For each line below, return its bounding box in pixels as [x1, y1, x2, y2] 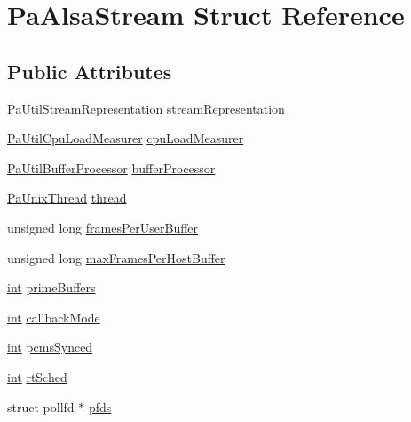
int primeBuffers [7, 278, 96, 297]
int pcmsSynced [7, 338, 93, 356]
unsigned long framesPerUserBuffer [7, 218, 199, 236]
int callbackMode [7, 307, 100, 326]
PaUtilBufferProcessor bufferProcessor [7, 158, 216, 177]
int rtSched [7, 367, 67, 386]
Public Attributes [7, 57, 172, 84]
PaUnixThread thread [7, 188, 127, 207]
